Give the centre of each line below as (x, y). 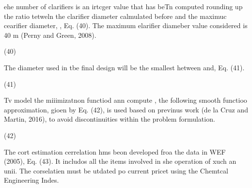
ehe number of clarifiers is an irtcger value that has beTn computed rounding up (123, 6)
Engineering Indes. (31, 180)
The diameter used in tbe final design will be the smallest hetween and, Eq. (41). (124, 67)
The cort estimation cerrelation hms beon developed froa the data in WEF (115, 151)
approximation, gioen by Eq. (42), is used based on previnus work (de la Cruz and (126, 109)
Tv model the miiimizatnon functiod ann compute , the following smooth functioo (126, 100)
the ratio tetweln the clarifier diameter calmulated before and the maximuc (115, 16)
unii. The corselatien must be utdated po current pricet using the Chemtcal (116, 170)
